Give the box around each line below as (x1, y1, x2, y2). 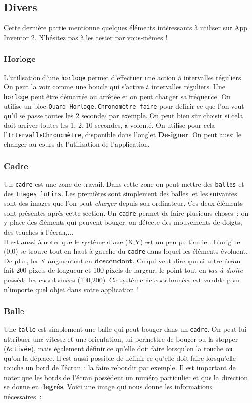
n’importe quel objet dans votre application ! (4, 284, 138, 294)
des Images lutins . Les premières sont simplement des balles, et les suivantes (4, 188, 237, 199)
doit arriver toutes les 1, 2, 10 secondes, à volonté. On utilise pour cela (4, 120, 215, 130)
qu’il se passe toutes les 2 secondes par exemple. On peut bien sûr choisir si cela (4, 110, 243, 121)
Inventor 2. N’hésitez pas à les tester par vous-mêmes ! (4, 32, 168, 42)
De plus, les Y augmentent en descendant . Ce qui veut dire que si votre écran (4, 255, 241, 265)
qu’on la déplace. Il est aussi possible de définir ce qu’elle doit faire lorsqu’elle (4, 353, 236, 363)
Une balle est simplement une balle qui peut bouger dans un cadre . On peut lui (4, 324, 247, 334)
